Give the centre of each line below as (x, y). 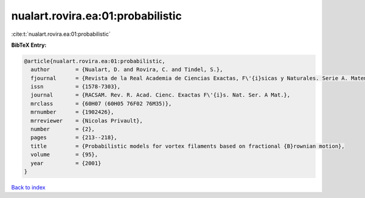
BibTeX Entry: (29, 45)
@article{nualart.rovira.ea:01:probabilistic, (95, 61)
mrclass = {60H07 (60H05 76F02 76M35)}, (101, 104)
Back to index (28, 187)
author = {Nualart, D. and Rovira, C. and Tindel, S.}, (127, 70)
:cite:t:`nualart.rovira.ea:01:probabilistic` (61, 34)
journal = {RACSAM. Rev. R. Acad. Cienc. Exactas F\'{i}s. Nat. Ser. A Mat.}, (161, 95)
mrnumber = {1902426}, (72, 112)
